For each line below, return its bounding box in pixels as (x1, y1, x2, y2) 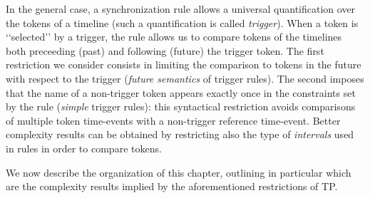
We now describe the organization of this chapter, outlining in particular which (6, 165, 351, 179)
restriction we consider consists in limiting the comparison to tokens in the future (6, 57, 361, 72)
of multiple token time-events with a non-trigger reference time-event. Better (6, 113, 341, 127)
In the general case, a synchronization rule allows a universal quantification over (6, 1, 356, 16)
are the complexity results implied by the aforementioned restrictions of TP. (6, 179, 338, 194)
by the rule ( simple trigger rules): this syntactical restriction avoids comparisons (6, 99, 356, 114)
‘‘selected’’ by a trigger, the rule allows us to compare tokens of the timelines (6, 29, 342, 44)
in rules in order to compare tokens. (6, 140, 162, 155)
